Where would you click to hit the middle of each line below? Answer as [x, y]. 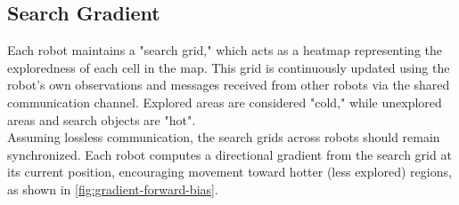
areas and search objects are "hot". [102, 119]
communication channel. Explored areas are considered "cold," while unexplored [225, 102]
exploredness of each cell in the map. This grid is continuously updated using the [229, 67]
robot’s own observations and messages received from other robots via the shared [229, 85]
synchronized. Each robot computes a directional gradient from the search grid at [229, 154]
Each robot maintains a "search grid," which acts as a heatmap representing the [225, 50]
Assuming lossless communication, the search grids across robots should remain [224, 137]
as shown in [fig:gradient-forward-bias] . [113, 189]
